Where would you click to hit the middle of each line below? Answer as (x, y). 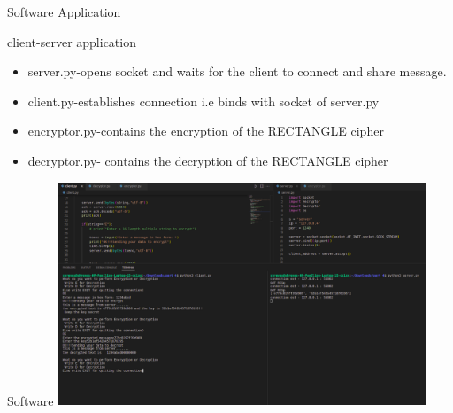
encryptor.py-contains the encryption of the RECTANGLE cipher (206, 131)
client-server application (72, 41)
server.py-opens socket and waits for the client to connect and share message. (237, 71)
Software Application (64, 12)
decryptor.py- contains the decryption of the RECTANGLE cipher (208, 160)
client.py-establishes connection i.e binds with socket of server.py (203, 101)
